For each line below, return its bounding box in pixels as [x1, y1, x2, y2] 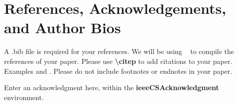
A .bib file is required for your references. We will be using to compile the [4, 46, 235, 56]
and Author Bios [4, 17, 121, 38]
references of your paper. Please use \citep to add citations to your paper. [4, 55, 233, 66]
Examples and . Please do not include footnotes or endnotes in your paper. [4, 65, 233, 76]
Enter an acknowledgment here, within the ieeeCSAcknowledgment [4, 82, 219, 93]
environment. [4, 92, 44, 102]
